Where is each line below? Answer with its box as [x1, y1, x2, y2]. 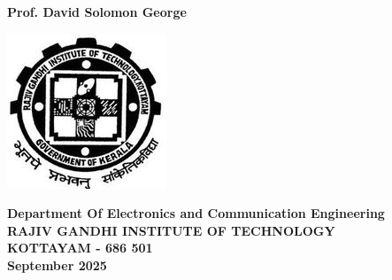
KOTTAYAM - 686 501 [7, 238, 153, 257]
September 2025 [7, 255, 107, 274]
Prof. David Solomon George [7, 3, 187, 20]
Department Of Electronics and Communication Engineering [7, 204, 385, 222]
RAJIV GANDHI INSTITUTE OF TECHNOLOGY [7, 221, 335, 239]
